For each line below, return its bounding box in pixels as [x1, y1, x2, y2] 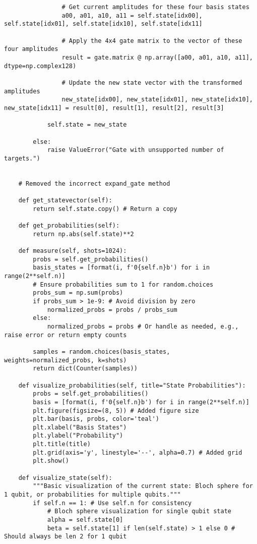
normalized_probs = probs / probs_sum [47, 306, 177, 313]
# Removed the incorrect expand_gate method [18, 180, 170, 187]
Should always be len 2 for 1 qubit [4, 533, 127, 540]
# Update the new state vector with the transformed [61, 79, 242, 86]
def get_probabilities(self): [18, 222, 120, 230]
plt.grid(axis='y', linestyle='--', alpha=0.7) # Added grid [33, 449, 242, 456]
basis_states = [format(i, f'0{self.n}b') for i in [33, 264, 210, 271]
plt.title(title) [33, 441, 91, 448]
